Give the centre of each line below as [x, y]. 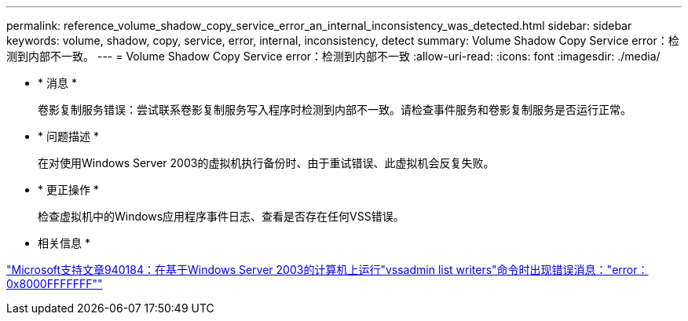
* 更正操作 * [68, 190]
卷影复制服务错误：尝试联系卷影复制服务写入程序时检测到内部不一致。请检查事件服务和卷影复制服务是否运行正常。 [335, 109]
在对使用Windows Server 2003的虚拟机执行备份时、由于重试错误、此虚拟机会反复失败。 [266, 163]
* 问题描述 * [68, 136]
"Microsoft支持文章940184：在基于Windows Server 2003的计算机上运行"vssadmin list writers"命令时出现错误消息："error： [328, 270]
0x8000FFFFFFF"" [55, 284]
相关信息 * [64, 243]
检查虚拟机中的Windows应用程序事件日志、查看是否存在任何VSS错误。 [221, 216]
